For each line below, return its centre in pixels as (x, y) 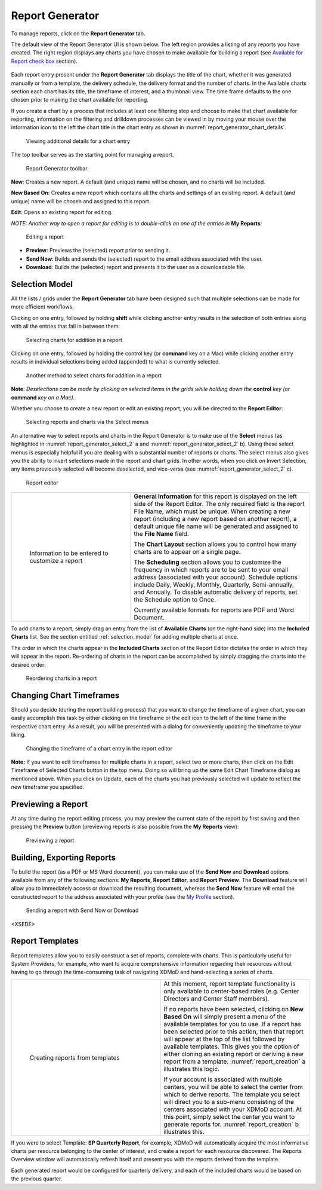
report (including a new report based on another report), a (215, 519)
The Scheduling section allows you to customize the (208, 562)
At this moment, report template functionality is (230, 984)
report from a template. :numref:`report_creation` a (235, 1061)
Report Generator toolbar (57, 168)
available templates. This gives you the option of (231, 1046)
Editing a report (45, 237)
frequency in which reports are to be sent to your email (211, 570)
